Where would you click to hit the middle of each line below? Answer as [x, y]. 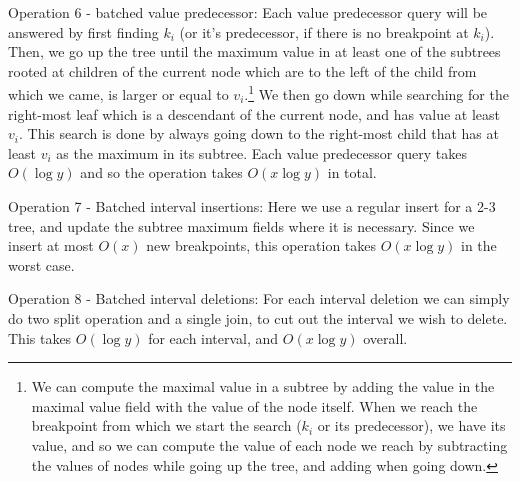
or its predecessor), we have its [411, 425]
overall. [385, 337]
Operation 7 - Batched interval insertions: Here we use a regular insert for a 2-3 [252, 206]
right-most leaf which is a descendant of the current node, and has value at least [254, 113]
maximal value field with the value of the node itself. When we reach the [254, 405]
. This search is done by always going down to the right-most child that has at [258, 133]
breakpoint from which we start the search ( [166, 425]
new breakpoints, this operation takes [261, 245]
